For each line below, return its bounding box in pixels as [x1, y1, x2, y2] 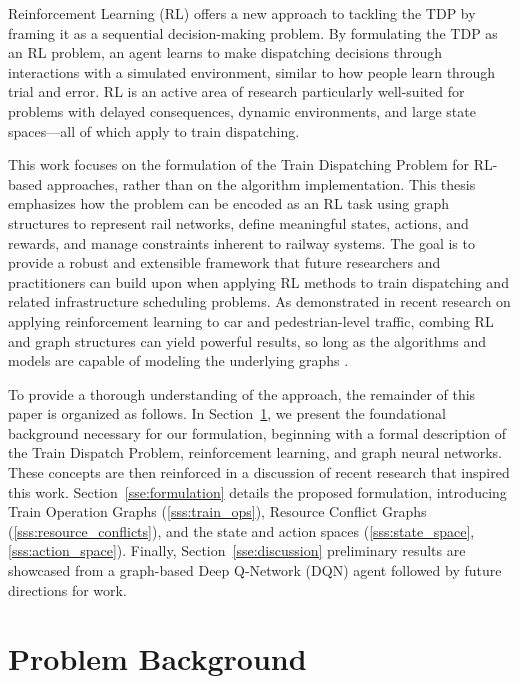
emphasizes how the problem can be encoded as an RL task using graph [8, 193, 450, 214]
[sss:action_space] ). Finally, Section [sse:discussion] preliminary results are [8, 540, 466, 561]
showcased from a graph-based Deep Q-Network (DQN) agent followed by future [8, 560, 502, 581]
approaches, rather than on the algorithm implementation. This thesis [46, 173, 476, 194]
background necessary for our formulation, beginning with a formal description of [8, 422, 506, 443]
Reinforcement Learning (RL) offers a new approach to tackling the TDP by [8, 3, 476, 23]
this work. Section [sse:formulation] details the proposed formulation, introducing [8, 481, 507, 502]
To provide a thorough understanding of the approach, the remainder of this [8, 383, 476, 404]
